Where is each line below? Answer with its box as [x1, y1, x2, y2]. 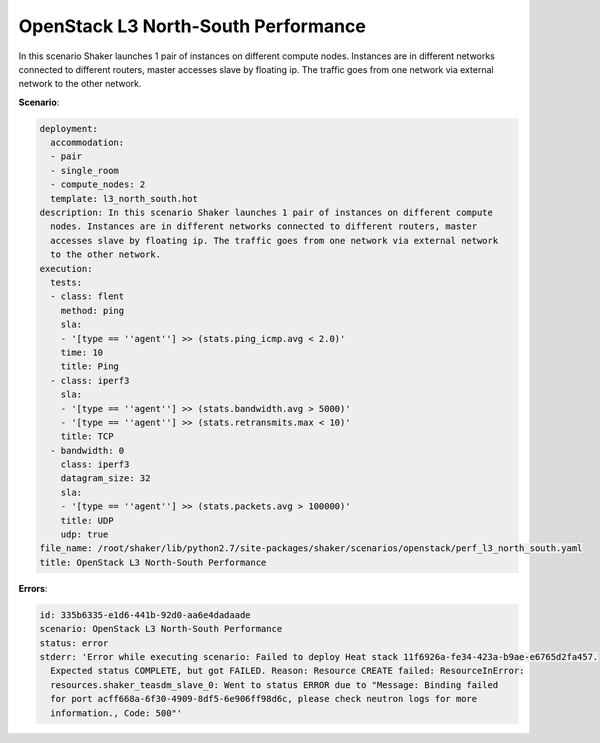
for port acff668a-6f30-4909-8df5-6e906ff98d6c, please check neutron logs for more [50, 693, 478, 705]
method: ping [60, 305, 125, 316]
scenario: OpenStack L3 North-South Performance [39, 623, 283, 635]
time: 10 [60, 346, 104, 358]
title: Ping [60, 361, 120, 372]
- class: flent [50, 291, 125, 302]
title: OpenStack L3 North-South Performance [39, 556, 267, 568]
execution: [39, 263, 93, 274]
